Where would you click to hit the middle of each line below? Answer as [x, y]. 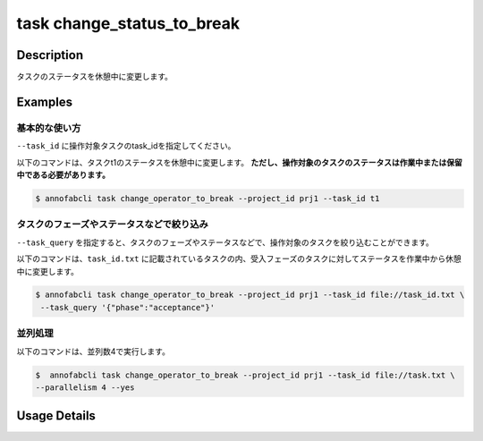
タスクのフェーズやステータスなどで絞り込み [113, 225]
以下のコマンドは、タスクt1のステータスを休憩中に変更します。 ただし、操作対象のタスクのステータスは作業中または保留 [239, 162]
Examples [45, 102]
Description [50, 55]
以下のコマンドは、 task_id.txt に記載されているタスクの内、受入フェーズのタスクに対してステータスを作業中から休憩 [239, 259]
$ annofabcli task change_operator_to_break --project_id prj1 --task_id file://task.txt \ [245, 375]
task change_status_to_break [128, 23]
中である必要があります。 [64, 175]
